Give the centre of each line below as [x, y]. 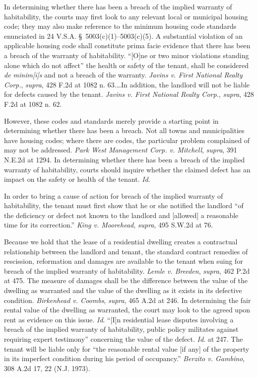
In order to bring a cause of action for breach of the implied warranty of [114, 195]
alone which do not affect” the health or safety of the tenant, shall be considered [127, 65]
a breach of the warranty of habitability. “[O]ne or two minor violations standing [127, 55]
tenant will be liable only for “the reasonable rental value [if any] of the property [127, 348]
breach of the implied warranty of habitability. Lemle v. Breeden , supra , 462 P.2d [127, 270]
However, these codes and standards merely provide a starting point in [111, 120]
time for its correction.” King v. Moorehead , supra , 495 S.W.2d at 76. [109, 225]
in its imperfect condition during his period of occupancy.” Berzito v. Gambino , [125, 358]
